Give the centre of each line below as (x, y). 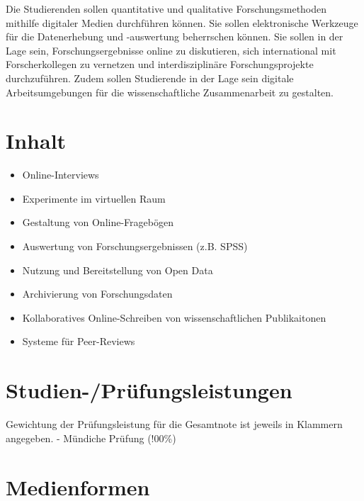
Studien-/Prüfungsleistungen (149, 390)
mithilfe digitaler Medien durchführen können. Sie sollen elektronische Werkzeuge (182, 22)
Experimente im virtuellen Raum (94, 198)
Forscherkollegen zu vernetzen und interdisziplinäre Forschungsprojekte (160, 64)
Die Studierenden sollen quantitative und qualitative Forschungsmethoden (166, 9)
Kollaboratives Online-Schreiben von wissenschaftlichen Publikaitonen (174, 317)
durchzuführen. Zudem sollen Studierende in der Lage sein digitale (150, 78)
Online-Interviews (61, 175)
